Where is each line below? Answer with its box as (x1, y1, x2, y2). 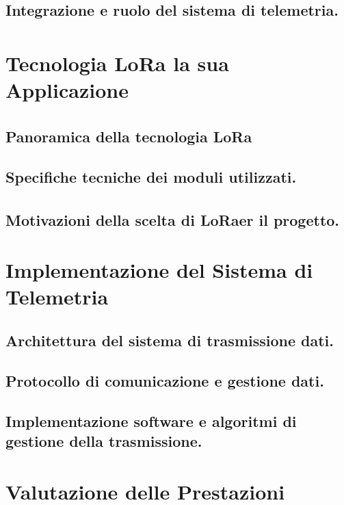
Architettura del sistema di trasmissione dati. (5, 329, 334, 350)
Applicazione (5, 76, 129, 104)
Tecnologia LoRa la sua (5, 49, 229, 77)
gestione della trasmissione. (5, 430, 202, 451)
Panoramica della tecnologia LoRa (5, 126, 252, 147)
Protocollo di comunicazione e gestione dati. (5, 370, 324, 391)
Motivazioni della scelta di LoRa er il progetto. (5, 209, 340, 230)
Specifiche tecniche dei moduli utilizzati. (5, 166, 297, 187)
